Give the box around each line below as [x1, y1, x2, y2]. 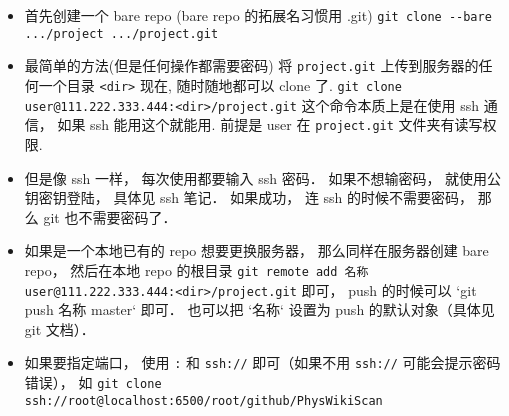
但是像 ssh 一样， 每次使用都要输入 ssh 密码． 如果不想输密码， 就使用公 [24, 167, 502, 188]
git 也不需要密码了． [43, 206, 177, 227]
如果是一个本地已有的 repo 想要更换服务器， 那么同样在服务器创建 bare [24, 240, 489, 261]
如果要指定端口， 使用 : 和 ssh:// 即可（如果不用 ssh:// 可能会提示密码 [24, 352, 501, 373]
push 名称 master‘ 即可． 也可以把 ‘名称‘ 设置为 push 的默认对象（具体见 [24, 299, 495, 320]
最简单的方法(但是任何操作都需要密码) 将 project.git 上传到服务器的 [24, 55, 479, 76]
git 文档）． [24, 318, 95, 339]
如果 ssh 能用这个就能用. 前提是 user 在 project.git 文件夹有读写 [57, 114, 483, 135]
